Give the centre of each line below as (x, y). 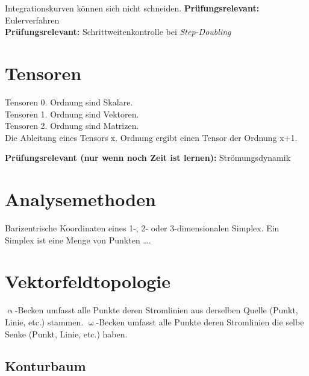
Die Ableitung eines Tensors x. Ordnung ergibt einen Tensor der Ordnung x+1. (151, 137)
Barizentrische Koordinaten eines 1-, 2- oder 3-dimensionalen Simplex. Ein (142, 228)
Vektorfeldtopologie (88, 281)
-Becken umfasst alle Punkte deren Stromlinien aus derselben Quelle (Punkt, (156, 310)
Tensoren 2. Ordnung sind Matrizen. (72, 126)
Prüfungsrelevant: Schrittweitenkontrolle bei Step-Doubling (118, 32)
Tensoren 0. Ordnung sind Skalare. (69, 102)
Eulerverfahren (32, 20)
